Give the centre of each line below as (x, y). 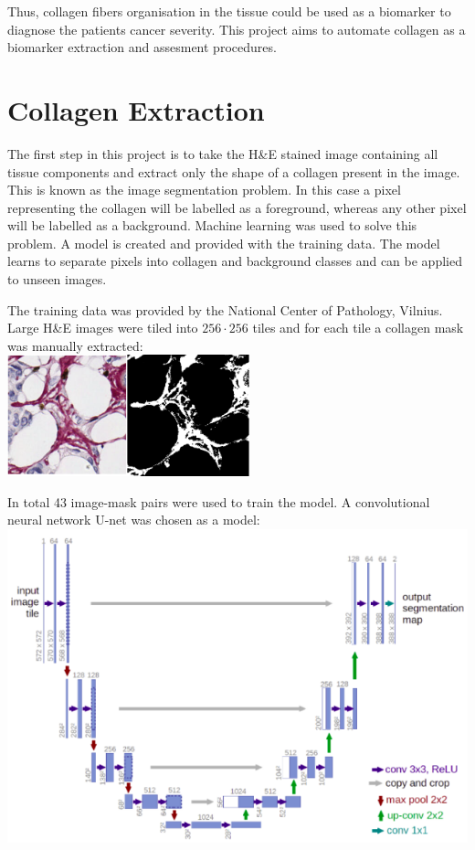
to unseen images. (57, 279)
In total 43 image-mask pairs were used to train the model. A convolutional (219, 501)
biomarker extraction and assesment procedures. (142, 47)
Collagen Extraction (136, 109)
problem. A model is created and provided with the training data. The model (224, 243)
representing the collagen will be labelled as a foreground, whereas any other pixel (237, 207)
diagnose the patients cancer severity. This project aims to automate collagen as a (237, 29)
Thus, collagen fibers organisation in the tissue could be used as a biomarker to (229, 11)
